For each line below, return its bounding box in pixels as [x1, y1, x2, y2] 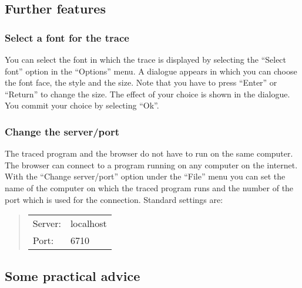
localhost [70, 216, 107, 231]
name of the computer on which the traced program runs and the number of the [5, 181, 294, 194]
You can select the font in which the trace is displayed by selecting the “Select [5, 53, 287, 65]
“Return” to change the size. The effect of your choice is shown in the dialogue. [5, 87, 290, 100]
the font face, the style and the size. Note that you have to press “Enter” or [5, 76, 277, 89]
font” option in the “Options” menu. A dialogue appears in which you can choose [5, 65, 297, 77]
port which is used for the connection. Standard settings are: [5, 193, 223, 205]
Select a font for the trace [5, 30, 129, 45]
